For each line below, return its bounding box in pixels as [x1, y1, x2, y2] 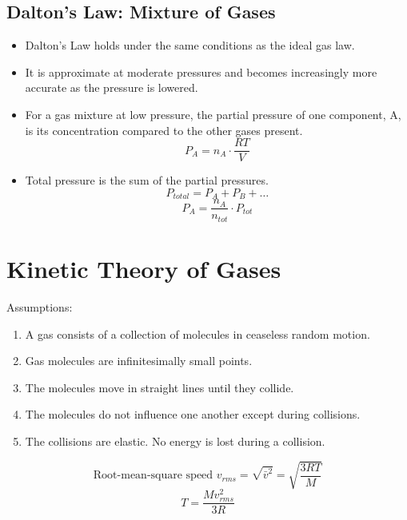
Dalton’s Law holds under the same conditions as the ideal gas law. [25, 37, 355, 54]
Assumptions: [6, 298, 73, 315]
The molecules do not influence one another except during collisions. [25, 406, 361, 423]
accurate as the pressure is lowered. [25, 79, 198, 96]
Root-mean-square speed [93, 470, 213, 482]
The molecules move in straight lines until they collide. [25, 379, 294, 395]
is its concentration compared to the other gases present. [25, 121, 303, 138]
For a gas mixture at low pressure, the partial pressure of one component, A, [25, 105, 401, 122]
